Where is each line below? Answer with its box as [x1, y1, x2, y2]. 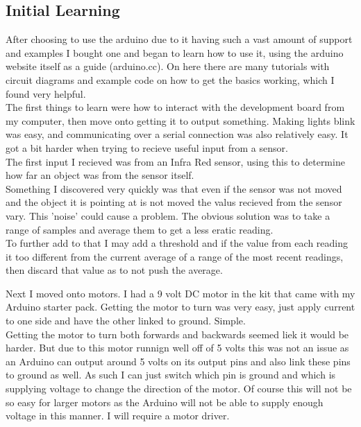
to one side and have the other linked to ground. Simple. [6, 313, 246, 328]
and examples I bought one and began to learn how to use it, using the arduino [6, 45, 344, 60]
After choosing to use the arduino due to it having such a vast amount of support [6, 32, 353, 46]
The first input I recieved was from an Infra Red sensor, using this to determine [6, 154, 345, 168]
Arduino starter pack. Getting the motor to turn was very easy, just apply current [6, 299, 355, 314]
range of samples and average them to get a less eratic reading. [6, 222, 274, 236]
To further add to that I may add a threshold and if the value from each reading [6, 236, 349, 250]
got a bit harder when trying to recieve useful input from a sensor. [6, 140, 288, 155]
